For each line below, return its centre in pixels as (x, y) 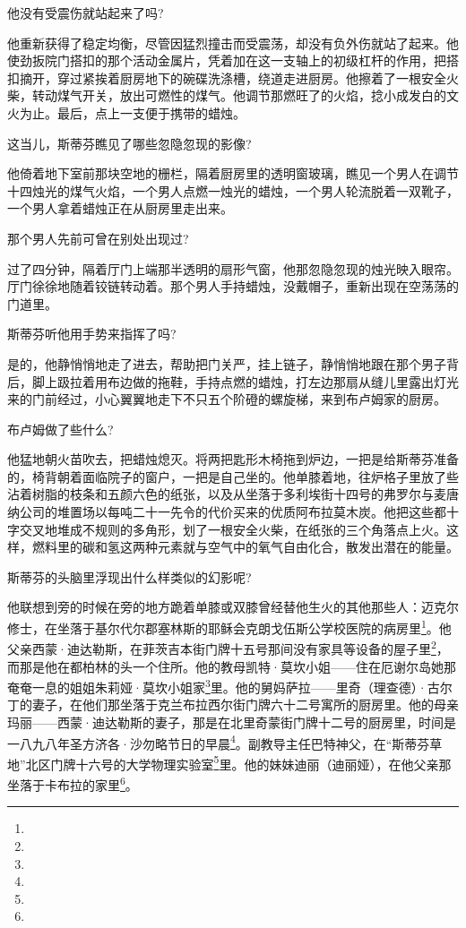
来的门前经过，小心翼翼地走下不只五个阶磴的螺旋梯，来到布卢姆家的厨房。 (227, 399)
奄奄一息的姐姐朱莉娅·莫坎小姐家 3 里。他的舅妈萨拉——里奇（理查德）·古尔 (230, 686)
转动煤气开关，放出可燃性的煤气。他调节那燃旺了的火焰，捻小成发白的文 (245, 95)
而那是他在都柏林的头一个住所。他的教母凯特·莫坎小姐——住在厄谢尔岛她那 (232, 666)
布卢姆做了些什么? (60, 429)
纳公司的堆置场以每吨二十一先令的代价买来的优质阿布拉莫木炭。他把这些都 (227, 512)
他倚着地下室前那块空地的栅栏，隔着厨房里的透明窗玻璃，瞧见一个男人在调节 (233, 173)
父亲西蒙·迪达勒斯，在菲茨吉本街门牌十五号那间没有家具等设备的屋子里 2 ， (228, 647)
